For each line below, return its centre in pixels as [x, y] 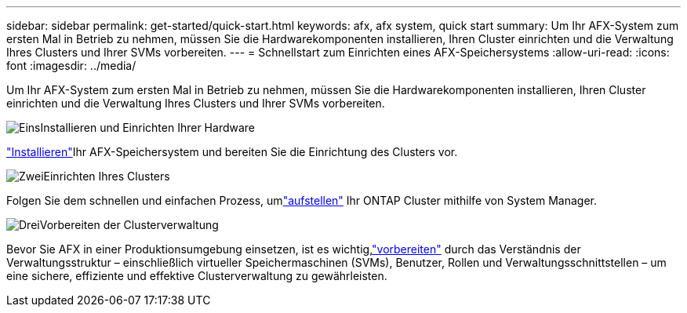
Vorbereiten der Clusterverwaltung [129, 225]
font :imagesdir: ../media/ [71, 66]
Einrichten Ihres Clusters [107, 176]
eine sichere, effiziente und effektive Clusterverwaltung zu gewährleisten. [197, 276]
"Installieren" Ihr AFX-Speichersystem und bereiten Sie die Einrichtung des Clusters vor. [232, 152]
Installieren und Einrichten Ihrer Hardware [148, 127]
